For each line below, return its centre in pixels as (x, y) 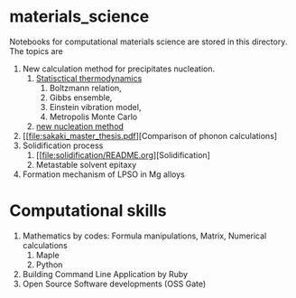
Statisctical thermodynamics (89, 78)
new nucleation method (80, 126)
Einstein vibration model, (95, 107)
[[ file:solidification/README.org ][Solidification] (123, 154)
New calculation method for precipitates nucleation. (119, 69)
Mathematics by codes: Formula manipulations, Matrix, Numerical (144, 236)
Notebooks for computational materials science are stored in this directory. (148, 42)
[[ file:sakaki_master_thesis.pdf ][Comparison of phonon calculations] (150, 135)
